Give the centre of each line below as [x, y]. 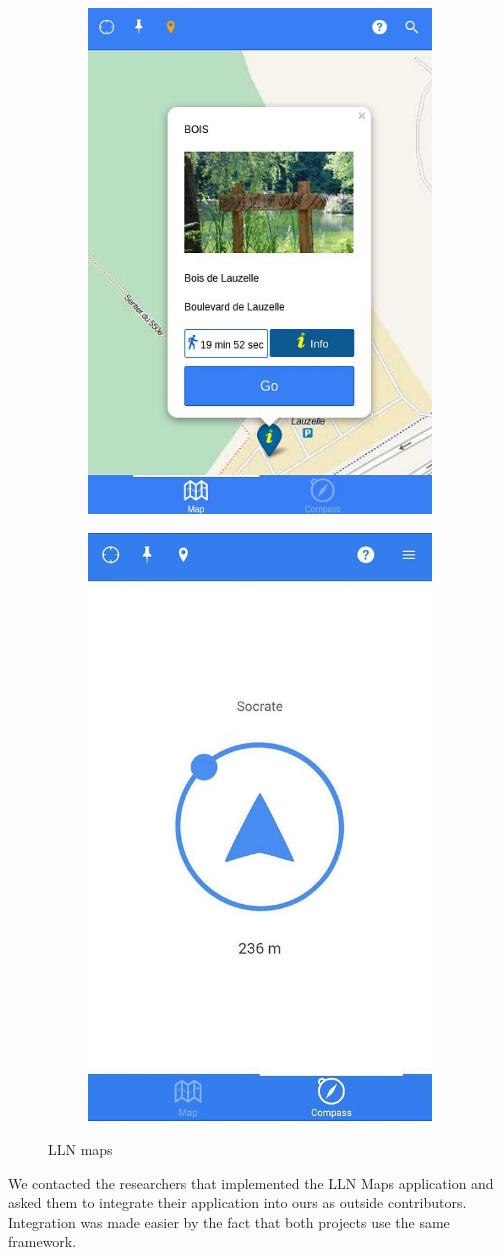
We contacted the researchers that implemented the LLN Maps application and [251, 1182]
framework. [42, 1241]
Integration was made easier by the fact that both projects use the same [229, 1221]
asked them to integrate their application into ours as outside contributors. [237, 1202]
